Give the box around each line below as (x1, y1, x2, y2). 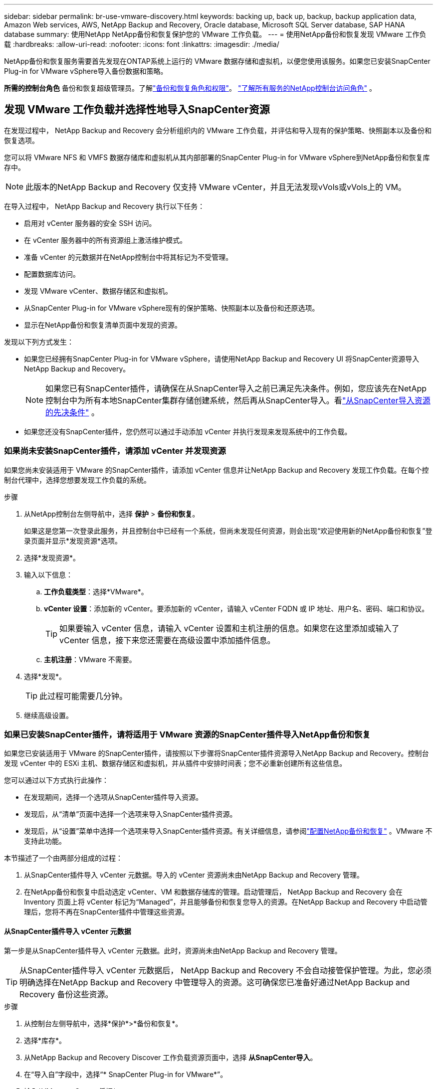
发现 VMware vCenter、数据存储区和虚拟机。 (24, 286, 173, 295)
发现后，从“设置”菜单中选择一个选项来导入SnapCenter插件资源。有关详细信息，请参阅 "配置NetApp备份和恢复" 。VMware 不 (24, 827, 433, 836)
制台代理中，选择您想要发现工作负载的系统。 (4, 475, 151, 484)
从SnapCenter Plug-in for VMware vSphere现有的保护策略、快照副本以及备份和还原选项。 (24, 303, 319, 312)
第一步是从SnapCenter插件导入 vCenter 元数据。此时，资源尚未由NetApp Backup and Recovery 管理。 (4, 946, 342, 955)
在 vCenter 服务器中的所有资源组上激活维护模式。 (24, 235, 187, 244)
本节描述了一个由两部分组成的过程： (4, 854, 123, 863)
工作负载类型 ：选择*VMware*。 (44, 587, 148, 596)
